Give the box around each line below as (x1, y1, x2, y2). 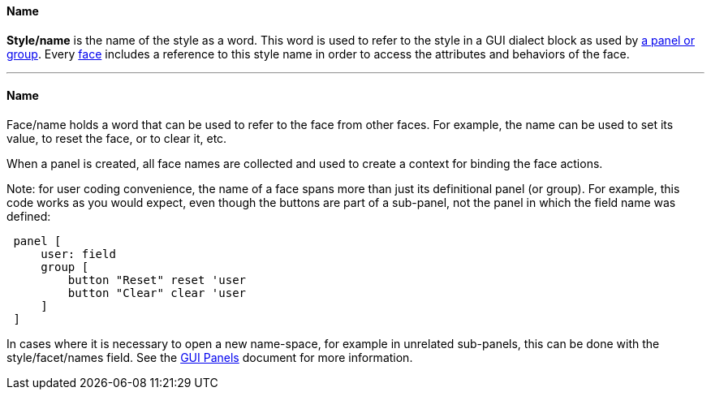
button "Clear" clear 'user (67, 286, 247, 299)
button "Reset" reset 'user (67, 273, 247, 286)
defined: (6, 209, 51, 223)
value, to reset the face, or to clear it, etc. (6, 131, 227, 145)
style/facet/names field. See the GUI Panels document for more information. (6, 350, 413, 364)
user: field (41, 247, 116, 260)
